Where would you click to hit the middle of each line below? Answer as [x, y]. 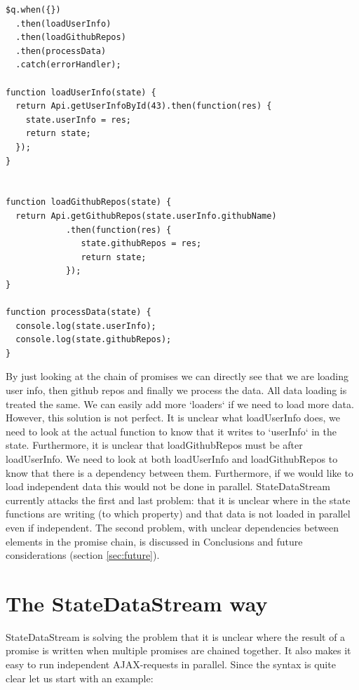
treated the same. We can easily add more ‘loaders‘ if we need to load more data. [180, 404]
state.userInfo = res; [78, 120]
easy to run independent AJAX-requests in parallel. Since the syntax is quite [171, 664]
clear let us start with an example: [80, 678]
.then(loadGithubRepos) [71, 38]
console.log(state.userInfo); [86, 326]
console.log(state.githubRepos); [94, 340]
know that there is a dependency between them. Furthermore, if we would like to [179, 472]
